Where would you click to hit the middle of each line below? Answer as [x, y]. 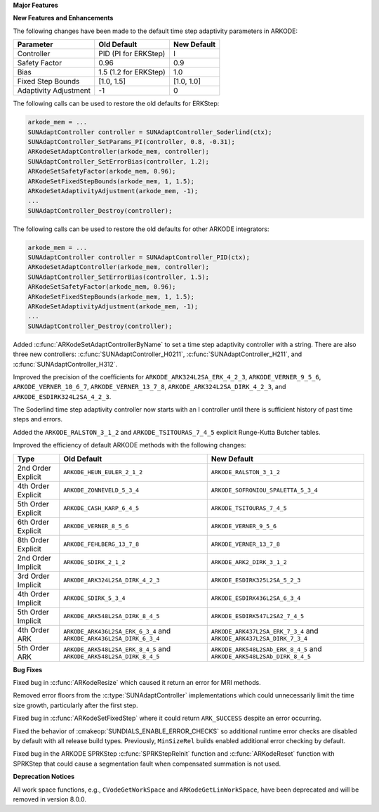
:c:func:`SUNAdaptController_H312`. [65, 364]
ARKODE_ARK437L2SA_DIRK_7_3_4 [259, 639]
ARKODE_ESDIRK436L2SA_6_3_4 [256, 598]
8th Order [33, 539]
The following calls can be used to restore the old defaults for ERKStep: [116, 104]
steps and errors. [38, 419]
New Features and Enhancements [63, 18]
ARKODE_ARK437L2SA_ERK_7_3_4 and [265, 631]
